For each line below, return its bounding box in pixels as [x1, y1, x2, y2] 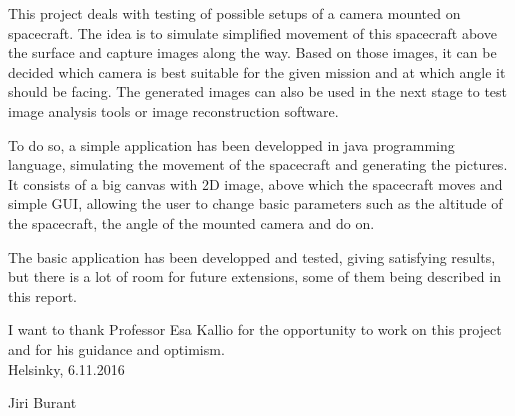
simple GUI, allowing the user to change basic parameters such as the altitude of [8, 193, 503, 214]
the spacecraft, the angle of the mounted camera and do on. [8, 212, 375, 233]
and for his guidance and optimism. [8, 338, 225, 359]
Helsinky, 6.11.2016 [8, 358, 125, 379]
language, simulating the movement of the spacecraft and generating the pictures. [8, 154, 508, 175]
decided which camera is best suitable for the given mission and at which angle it [8, 61, 506, 82]
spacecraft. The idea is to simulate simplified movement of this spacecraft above [8, 22, 497, 43]
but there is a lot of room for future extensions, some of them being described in [8, 266, 501, 287]
